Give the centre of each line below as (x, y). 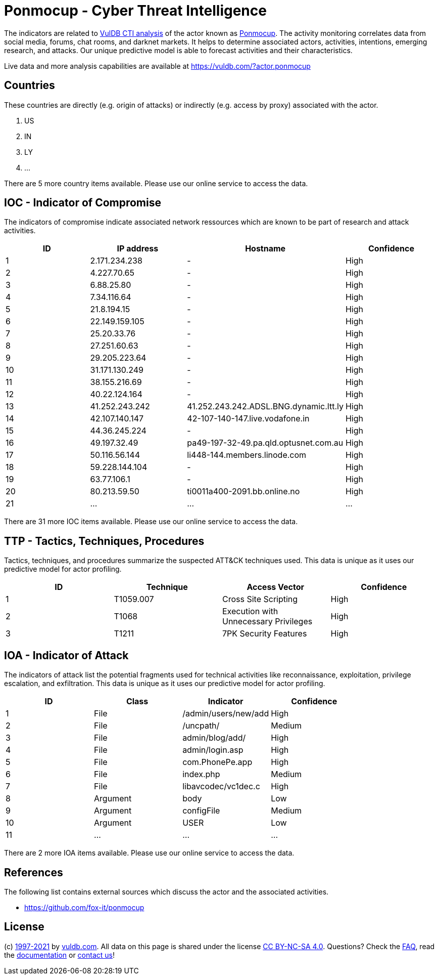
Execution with (250, 611)
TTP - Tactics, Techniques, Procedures (104, 541)
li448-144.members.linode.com (247, 455)
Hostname (265, 249)
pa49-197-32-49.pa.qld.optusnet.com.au (265, 443)
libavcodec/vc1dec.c (221, 786)
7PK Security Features (265, 634)
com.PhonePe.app (217, 762)
